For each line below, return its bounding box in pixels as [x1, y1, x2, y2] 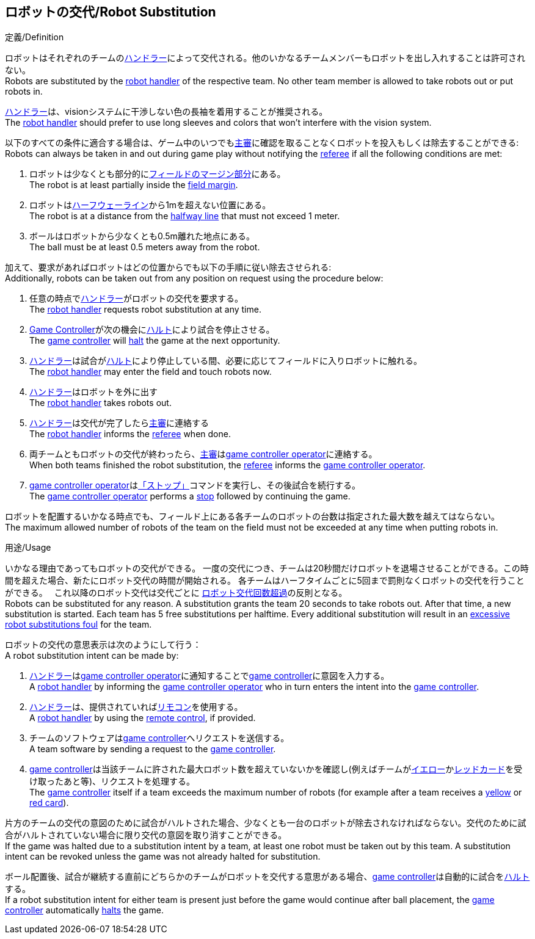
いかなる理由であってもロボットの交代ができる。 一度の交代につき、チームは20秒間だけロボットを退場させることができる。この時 [5, 563, 529, 574]
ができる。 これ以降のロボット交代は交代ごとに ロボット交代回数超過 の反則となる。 [5, 587, 348, 598]
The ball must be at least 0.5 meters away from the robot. [29, 242, 260, 253]
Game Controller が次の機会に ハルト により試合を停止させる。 [29, 324, 275, 335]
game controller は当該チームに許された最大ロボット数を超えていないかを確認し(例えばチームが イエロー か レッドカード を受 [29, 764, 523, 775]
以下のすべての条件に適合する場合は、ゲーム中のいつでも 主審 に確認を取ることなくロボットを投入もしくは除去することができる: [5, 137, 519, 148]
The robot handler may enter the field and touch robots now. [29, 366, 272, 377]
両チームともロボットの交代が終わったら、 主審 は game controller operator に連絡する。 [29, 449, 377, 460]
